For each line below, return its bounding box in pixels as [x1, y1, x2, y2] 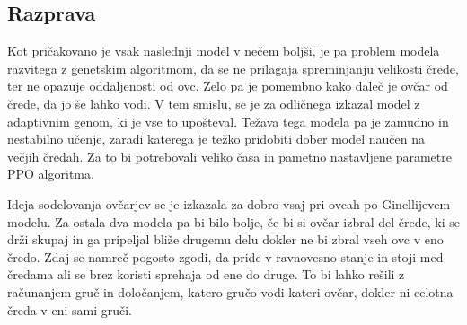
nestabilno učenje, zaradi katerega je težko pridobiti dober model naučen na [7, 129, 425, 148]
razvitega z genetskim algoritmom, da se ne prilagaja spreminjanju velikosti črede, [7, 58, 459, 77]
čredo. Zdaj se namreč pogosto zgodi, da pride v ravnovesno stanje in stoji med [7, 247, 444, 266]
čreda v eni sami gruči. [7, 300, 132, 319]
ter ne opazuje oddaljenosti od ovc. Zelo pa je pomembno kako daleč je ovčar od [7, 76, 448, 95]
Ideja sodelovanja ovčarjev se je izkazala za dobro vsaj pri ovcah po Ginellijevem [7, 194, 451, 213]
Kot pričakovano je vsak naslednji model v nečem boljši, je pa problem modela [7, 41, 440, 60]
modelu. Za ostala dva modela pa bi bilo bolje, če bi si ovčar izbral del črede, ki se [7, 212, 460, 231]
